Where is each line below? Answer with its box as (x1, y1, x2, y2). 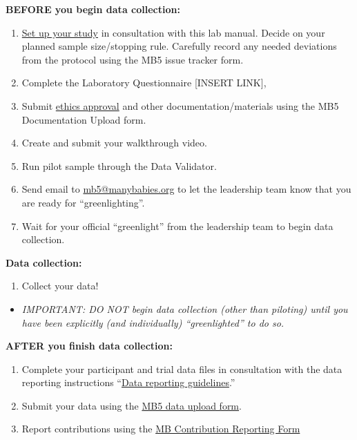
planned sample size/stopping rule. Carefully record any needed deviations (21, 39, 337, 53)
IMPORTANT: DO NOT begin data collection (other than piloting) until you (21, 301, 348, 316)
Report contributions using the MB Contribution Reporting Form (21, 421, 300, 436)
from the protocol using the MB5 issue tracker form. (21, 52, 244, 66)
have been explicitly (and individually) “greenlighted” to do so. (21, 315, 284, 329)
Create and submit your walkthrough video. (21, 135, 207, 150)
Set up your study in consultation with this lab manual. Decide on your (21, 25, 325, 39)
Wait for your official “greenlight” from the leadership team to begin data (21, 218, 334, 233)
